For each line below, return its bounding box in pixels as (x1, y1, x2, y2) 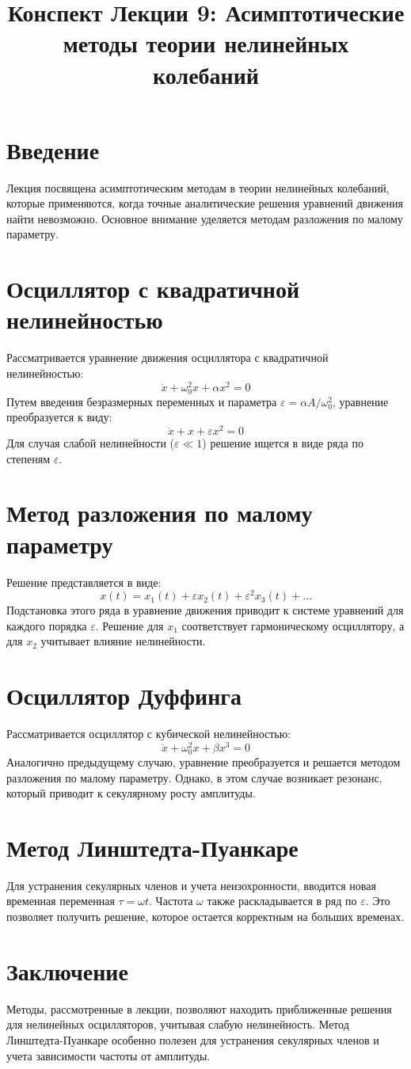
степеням (6, 450, 51, 466)
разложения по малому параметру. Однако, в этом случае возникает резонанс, (6, 769, 382, 786)
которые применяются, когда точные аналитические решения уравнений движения (6, 195, 403, 211)
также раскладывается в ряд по (207, 892, 357, 909)
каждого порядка (6, 617, 87, 633)
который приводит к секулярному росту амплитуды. (6, 785, 256, 801)
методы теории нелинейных (63, 27, 349, 59)
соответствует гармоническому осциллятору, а (181, 617, 405, 633)
